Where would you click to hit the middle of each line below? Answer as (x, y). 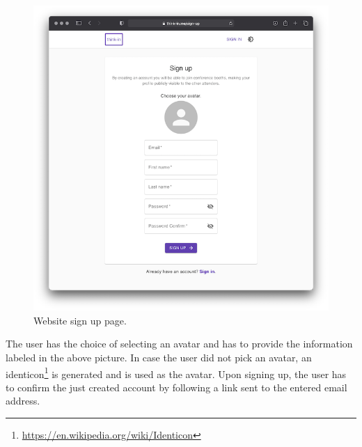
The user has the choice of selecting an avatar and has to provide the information (179, 344)
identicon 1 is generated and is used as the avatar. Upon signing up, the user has (176, 372)
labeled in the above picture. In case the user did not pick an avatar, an (159, 357)
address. (23, 401)
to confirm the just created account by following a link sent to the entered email (176, 387)
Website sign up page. (80, 320)
